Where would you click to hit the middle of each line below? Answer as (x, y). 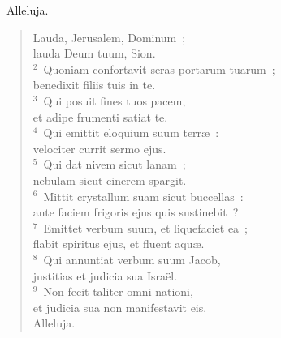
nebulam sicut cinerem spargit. (110, 180)
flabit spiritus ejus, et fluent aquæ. (119, 244)
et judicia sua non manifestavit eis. (120, 307)
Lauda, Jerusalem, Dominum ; (109, 37)
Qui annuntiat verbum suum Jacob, (132, 259)
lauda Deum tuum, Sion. (94, 53)
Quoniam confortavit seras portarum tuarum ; (159, 68)
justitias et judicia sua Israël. (105, 275)
